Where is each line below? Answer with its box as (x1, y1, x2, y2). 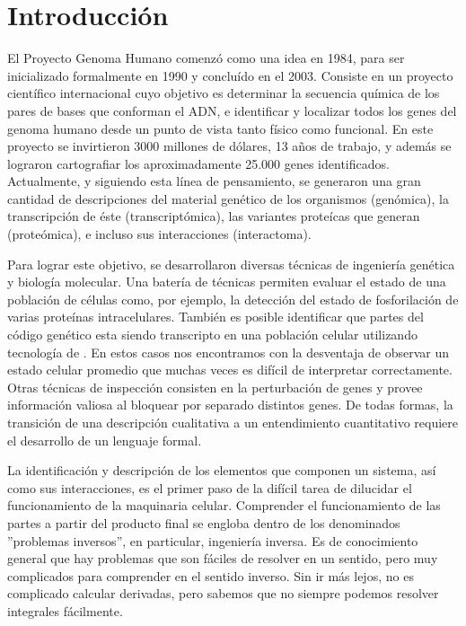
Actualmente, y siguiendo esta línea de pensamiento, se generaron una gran (7, 172, 421, 190)
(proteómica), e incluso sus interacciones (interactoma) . (7, 225, 312, 243)
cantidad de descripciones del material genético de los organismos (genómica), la (7, 189, 450, 207)
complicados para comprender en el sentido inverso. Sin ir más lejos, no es (7, 566, 414, 585)
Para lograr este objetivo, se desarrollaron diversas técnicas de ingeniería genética (7, 254, 455, 273)
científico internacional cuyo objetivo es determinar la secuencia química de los (7, 84, 440, 102)
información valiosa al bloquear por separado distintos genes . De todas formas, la (7, 395, 453, 414)
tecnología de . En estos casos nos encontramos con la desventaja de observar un (7, 342, 450, 361)
